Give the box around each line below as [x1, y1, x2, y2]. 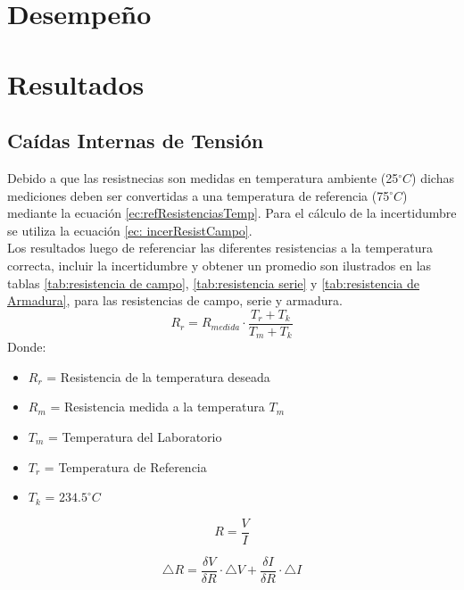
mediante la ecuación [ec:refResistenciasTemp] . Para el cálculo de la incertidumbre [7, 204, 457, 222]
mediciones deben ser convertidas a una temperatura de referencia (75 [7, 186, 390, 204]
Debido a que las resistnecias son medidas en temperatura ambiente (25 [7, 168, 399, 187]
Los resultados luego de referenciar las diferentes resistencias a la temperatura [7, 238, 434, 257]
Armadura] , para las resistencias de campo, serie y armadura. [7, 291, 343, 310]
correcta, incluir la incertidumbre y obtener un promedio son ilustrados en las [7, 255, 432, 274]
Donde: [7, 337, 46, 356]
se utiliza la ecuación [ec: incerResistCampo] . [7, 220, 253, 239]
